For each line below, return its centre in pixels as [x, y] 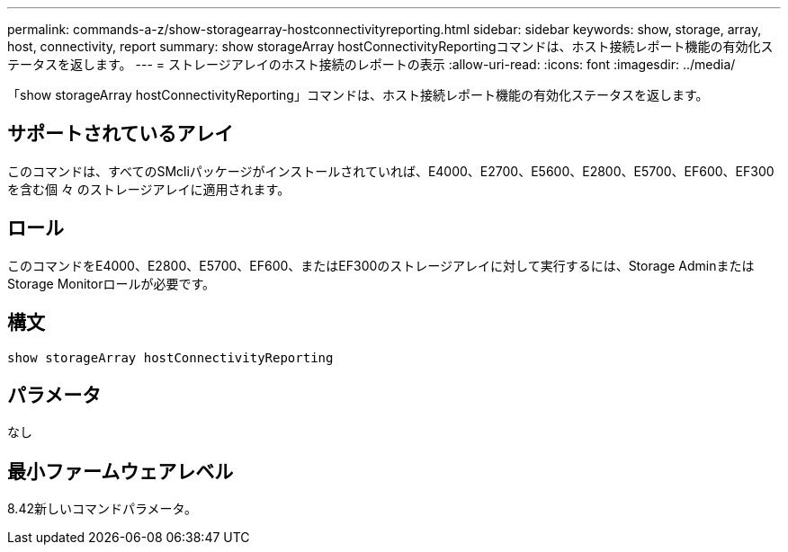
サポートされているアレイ [121, 134]
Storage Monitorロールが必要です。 [112, 283]
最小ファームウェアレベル [121, 471]
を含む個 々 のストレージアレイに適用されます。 [149, 189]
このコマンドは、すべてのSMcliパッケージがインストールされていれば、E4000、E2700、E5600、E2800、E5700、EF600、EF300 [391, 171]
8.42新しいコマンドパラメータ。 [103, 509]
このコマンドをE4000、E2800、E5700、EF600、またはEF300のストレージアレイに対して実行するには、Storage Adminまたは [381, 265]
